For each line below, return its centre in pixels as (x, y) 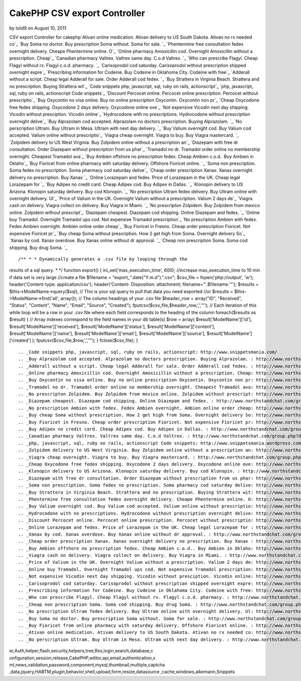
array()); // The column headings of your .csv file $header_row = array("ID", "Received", (151, 298)
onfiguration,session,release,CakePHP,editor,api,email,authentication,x (82, 658)
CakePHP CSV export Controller (77, 13)
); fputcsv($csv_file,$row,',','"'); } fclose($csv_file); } (85, 340)
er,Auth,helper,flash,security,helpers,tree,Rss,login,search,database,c (81, 651)
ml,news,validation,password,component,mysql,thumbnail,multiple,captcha (87, 664)
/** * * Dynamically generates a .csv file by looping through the (103, 259)
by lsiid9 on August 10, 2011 (38, 28)
